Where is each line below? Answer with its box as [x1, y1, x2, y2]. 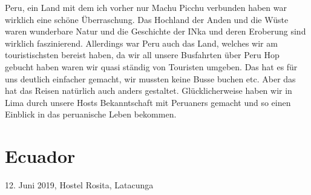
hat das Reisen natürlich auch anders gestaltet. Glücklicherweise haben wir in [5, 84, 292, 97]
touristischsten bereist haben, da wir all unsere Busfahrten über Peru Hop [5, 48, 280, 61]
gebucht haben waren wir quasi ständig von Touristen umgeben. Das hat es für [5, 60, 298, 73]
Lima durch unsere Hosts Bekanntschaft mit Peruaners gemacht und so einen [5, 96, 291, 108]
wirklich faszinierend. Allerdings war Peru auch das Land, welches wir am [5, 36, 278, 49]
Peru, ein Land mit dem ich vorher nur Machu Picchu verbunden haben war [5, 1, 287, 13]
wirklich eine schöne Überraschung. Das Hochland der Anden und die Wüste [5, 13, 289, 25]
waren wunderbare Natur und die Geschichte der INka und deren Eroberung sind [5, 25, 306, 38]
